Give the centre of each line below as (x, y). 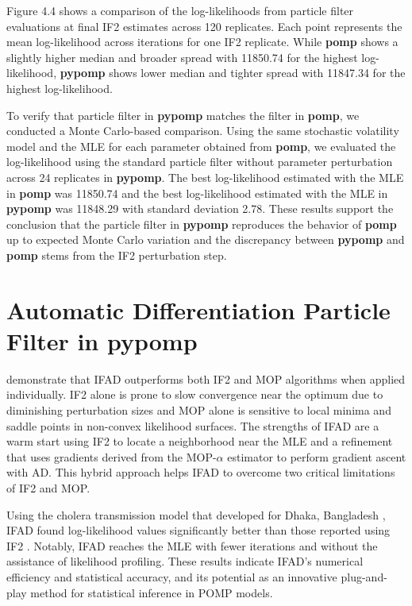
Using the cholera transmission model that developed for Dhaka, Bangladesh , (196, 514)
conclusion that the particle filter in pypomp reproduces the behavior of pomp (202, 224)
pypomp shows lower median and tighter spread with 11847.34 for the (233, 73)
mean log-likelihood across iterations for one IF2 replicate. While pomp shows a (202, 42)
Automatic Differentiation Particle (198, 309)
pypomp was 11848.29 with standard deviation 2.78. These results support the (200, 208)
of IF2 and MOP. (48, 487)
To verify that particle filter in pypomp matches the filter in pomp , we (183, 115)
